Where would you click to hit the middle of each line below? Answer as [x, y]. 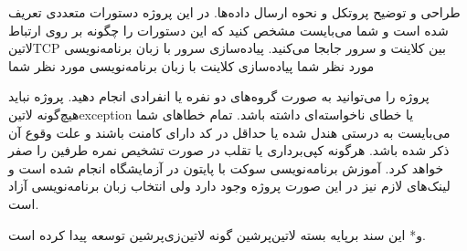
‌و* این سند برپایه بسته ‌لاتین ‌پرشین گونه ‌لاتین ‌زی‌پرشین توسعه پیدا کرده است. [217, 234]
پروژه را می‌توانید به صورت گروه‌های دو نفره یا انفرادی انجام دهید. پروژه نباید [219, 96]
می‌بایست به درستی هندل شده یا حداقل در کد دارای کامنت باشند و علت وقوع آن [229, 132]
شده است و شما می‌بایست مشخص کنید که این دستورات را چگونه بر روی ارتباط [228, 30]
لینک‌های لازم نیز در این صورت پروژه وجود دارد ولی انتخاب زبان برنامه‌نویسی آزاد [229, 186]
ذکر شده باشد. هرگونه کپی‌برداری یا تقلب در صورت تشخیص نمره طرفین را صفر [229, 150]
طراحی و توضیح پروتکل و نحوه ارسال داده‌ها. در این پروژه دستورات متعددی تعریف [234, 12]
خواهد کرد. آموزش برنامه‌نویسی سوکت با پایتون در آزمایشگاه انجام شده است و [226, 167]
